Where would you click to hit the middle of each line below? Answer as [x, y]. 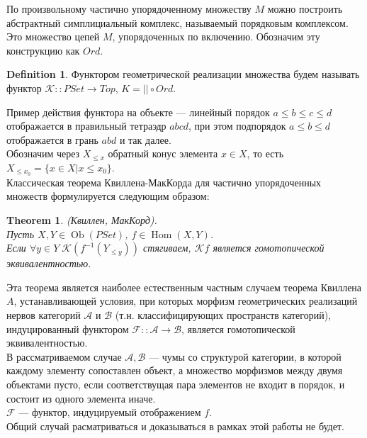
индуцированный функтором [68, 328]
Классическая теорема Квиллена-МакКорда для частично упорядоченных [164, 182]
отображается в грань [52, 139]
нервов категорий [44, 314]
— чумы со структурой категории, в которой [245, 356]
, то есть [265, 153]
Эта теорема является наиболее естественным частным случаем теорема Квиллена [184, 287]
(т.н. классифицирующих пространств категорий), [223, 314]
